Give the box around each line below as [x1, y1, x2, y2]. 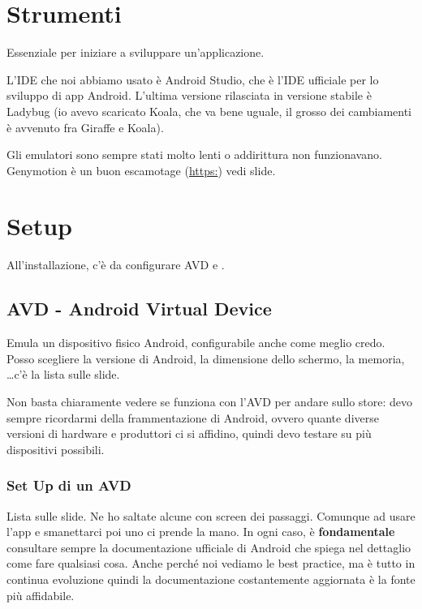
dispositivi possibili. [6, 440, 105, 457]
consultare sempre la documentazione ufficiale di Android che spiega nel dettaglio [6, 538, 411, 555]
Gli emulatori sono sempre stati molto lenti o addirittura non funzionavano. [6, 146, 382, 163]
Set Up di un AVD [6, 475, 131, 495]
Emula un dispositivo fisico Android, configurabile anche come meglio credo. [6, 334, 385, 351]
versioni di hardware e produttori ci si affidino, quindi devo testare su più [6, 425, 372, 442]
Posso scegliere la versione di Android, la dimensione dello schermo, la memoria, [6, 350, 405, 367]
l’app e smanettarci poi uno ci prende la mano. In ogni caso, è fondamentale [6, 523, 395, 540]
